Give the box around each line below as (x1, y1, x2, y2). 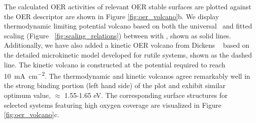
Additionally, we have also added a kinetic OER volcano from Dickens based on (4, 40, 250, 50)
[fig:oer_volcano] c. (4, 109, 60, 120)
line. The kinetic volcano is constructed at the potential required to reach (4, 59, 225, 69)
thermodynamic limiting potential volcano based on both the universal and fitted (4, 21, 252, 31)
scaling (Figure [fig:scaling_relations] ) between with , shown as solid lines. (4, 30, 231, 40)
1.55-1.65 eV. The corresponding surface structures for (64, 90, 228, 100)
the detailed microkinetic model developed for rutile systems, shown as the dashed (4, 49, 252, 60)
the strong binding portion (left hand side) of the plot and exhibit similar (4, 80, 225, 91)
